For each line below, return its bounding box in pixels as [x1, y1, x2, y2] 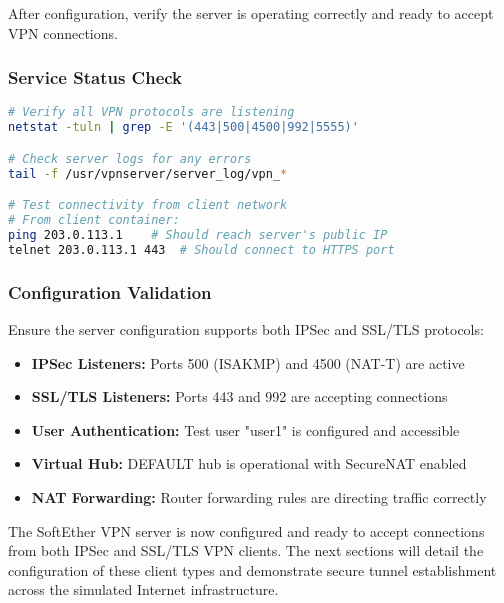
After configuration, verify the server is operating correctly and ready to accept [8, 3, 494, 23]
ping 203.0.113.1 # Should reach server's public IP [8, 227, 388, 242]
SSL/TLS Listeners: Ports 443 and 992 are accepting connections [31, 386, 448, 407]
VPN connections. [8, 22, 118, 43]
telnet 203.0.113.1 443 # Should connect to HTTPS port [8, 242, 395, 257]
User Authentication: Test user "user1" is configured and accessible [31, 419, 460, 440]
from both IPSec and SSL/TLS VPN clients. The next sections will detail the [8, 540, 484, 561]
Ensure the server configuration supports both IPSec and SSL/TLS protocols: [8, 318, 484, 339]
